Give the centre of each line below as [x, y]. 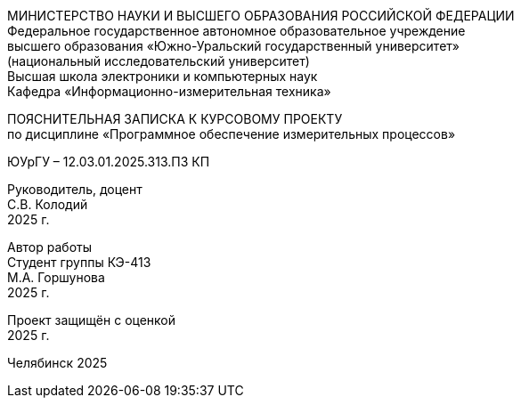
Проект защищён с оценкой [92, 320]
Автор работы [50, 247]
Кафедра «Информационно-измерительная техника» [169, 91]
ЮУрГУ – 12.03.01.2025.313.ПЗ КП [109, 162]
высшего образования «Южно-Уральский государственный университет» [233, 46]
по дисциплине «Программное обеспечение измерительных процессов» [232, 134]
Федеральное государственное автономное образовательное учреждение [236, 31]
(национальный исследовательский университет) [159, 61]
